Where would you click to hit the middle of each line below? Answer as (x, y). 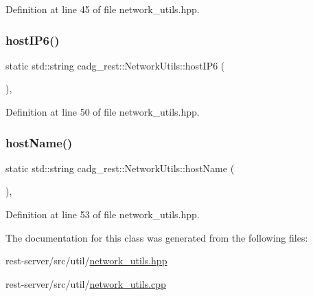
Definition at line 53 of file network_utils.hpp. (103, 214)
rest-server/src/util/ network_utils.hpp (86, 261)
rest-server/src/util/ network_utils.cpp (86, 283)
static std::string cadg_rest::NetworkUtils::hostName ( (120, 168)
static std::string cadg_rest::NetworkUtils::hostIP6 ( (115, 65)
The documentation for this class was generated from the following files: (157, 237)
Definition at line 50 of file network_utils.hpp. (103, 112)
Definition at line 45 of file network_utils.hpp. (103, 9)
